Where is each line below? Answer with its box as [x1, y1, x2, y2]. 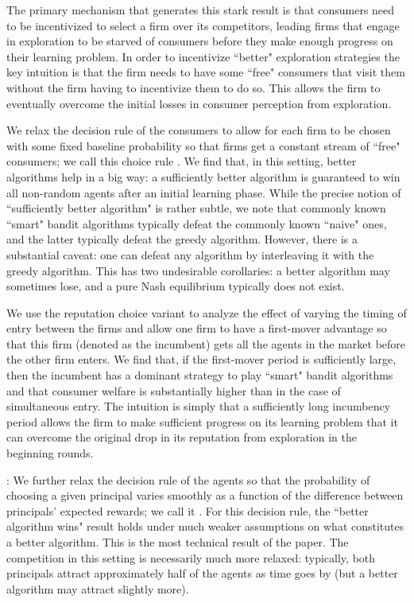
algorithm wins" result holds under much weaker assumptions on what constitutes [6, 518, 404, 535]
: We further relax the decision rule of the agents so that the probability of [6, 471, 370, 488]
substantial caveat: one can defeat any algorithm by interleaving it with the [6, 246, 374, 263]
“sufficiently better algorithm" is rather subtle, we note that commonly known [6, 200, 386, 216]
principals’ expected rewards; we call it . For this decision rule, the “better [6, 502, 369, 519]
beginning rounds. [6, 445, 94, 461]
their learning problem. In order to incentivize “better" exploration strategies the [6, 48, 400, 64]
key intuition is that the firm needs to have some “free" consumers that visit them [6, 64, 405, 80]
